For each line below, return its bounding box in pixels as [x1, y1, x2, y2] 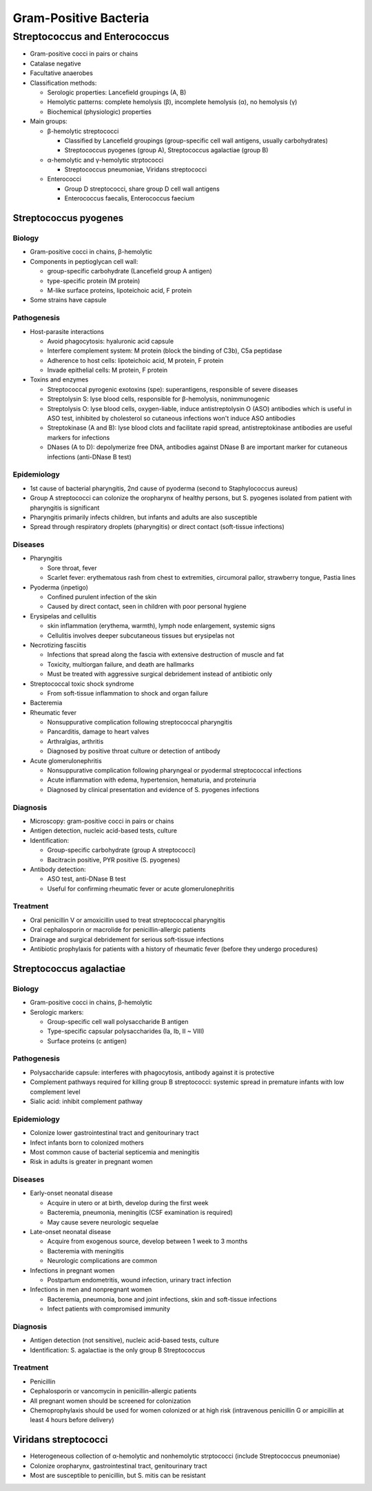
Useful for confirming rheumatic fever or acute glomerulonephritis [47, 884, 235, 893]
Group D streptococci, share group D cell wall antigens [64, 185, 220, 193]
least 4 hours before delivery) [30, 1416, 114, 1424]
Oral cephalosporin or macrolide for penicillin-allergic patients [30, 926, 206, 934]
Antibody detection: [30, 865, 86, 873]
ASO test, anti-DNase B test [47, 875, 127, 883]
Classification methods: [30, 79, 97, 87]
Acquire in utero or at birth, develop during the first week [47, 1198, 209, 1207]
